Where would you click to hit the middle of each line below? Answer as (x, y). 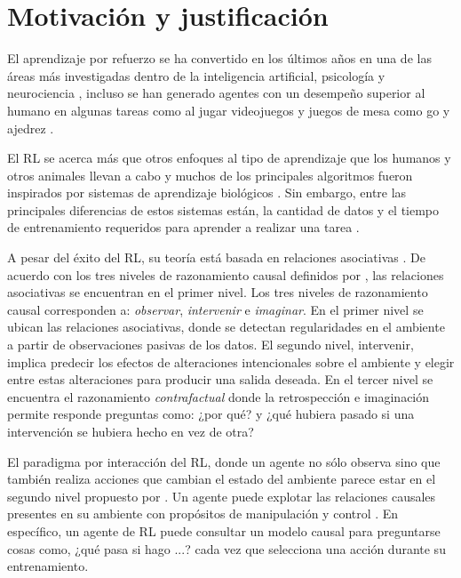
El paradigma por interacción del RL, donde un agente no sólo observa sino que (224, 461)
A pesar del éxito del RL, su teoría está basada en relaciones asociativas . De (216, 257)
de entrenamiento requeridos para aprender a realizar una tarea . (183, 227)
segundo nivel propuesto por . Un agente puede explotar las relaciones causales (222, 496)
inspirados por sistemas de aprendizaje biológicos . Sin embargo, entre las (207, 193)
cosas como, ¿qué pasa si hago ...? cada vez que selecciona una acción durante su (227, 548)
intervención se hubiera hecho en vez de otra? (131, 431)
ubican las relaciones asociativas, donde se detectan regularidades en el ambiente (226, 327)
